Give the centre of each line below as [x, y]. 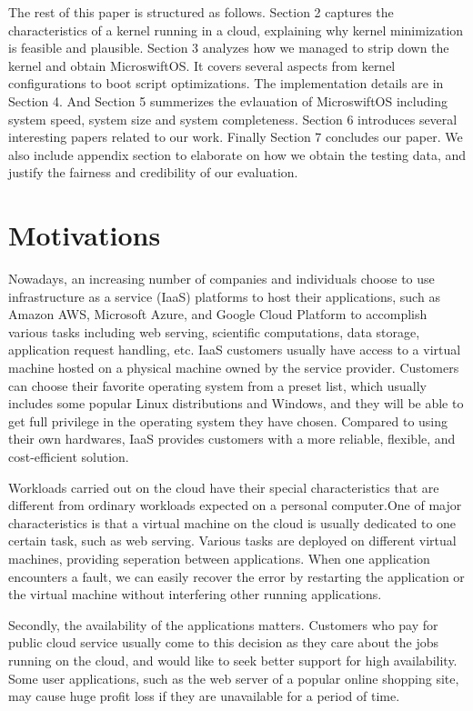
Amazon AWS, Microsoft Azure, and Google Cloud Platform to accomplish [218, 314]
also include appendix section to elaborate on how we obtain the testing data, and [237, 154]
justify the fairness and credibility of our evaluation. [153, 172]
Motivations [85, 235]
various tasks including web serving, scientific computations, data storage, [214, 331]
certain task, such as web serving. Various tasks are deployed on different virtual [232, 541]
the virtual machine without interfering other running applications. [195, 594]
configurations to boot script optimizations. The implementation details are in [226, 83]
